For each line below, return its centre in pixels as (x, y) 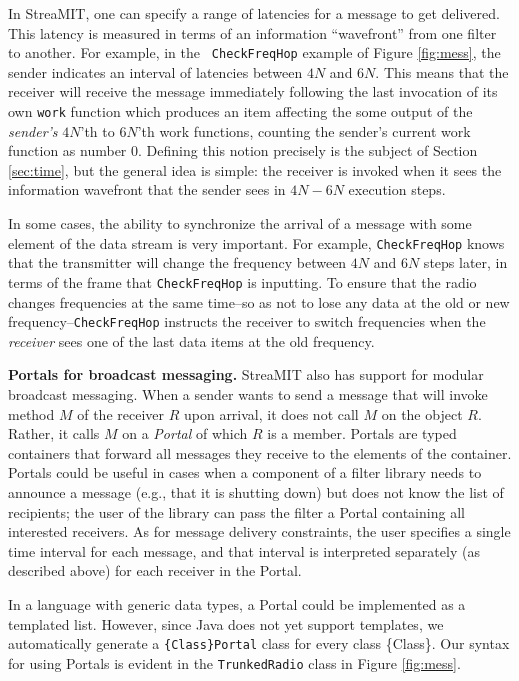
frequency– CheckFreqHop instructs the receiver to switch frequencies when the (247, 321)
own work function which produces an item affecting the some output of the (240, 111)
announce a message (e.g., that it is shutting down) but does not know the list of (256, 491)
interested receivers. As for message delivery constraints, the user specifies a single (259, 531)
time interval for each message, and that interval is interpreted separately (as (244, 550)
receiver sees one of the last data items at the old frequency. (191, 340)
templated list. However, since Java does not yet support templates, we (226, 623)
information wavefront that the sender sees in (147, 189)
